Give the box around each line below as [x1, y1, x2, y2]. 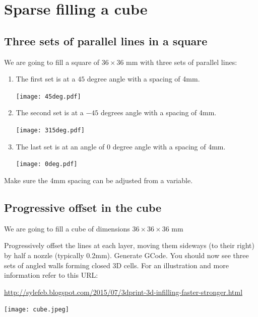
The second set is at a [16, 107, 84, 118]
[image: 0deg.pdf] [16, 161, 78, 168]
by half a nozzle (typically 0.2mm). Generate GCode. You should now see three [4, 250, 249, 260]
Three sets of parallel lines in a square [4, 33, 208, 48]
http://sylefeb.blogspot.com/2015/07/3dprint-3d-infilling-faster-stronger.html [4, 286, 243, 297]
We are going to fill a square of [4, 56, 100, 67]
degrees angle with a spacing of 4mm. [101, 107, 217, 118]
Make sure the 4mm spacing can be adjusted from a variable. [4, 175, 193, 185]
